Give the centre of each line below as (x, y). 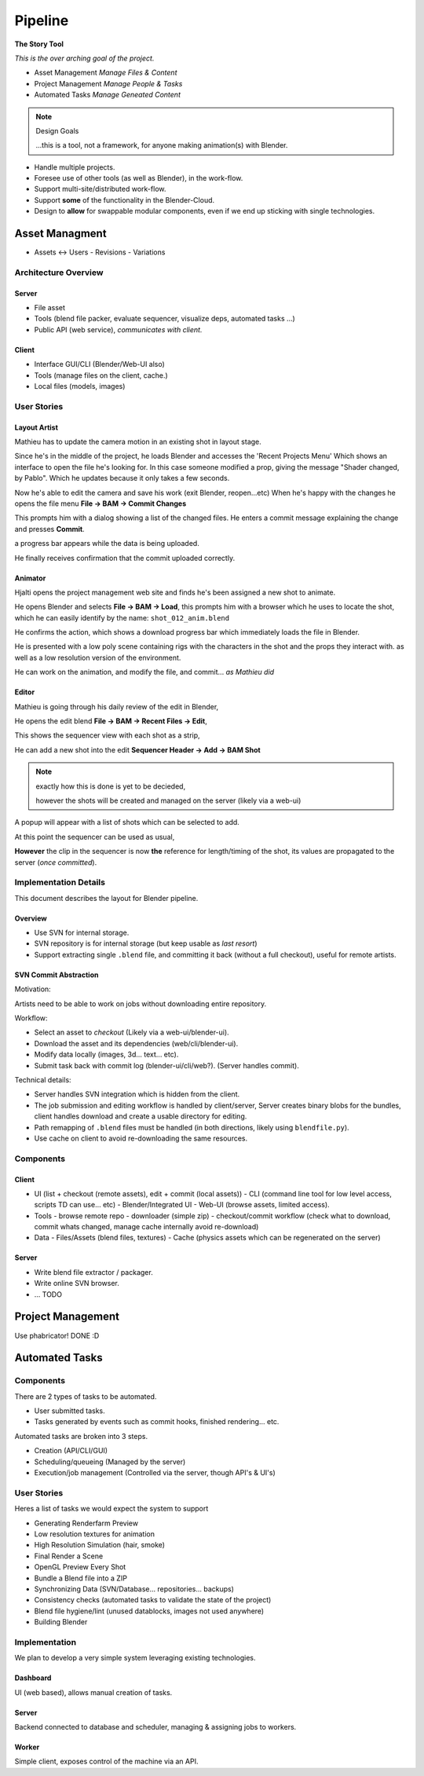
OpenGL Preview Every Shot (80, 1567)
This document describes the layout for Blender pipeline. (106, 898)
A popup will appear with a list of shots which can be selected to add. (127, 822)
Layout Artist (37, 427)
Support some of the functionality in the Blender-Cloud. (124, 200)
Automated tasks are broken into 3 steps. (81, 1436)
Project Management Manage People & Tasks (108, 83)
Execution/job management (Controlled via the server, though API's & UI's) (155, 1473)
